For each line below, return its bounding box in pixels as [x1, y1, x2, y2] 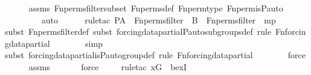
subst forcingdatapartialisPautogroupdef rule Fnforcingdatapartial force [5, 49, 306, 61]
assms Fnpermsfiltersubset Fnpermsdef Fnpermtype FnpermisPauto [28, 2, 283, 14]
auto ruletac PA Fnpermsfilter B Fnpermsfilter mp [41, 13, 276, 26]
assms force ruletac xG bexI [28, 60, 187, 73]
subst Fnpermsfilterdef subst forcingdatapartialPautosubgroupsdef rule [5, 25, 272, 38]
